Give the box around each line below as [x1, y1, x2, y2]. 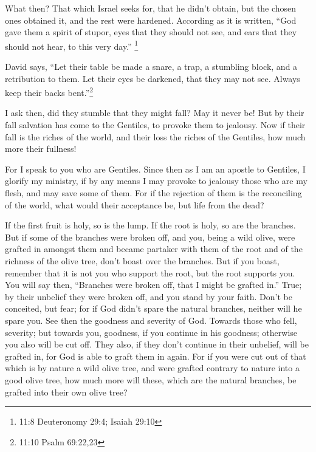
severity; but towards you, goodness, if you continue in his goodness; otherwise [5, 326, 298, 338]
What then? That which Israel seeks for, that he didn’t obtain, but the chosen [5, 2, 297, 14]
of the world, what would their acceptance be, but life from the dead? [5, 198, 264, 211]
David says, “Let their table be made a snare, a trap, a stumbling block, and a [5, 60, 298, 73]
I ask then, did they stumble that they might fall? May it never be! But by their [5, 106, 304, 119]
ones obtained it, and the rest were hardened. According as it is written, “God [5, 13, 297, 26]
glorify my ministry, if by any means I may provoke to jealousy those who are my [5, 174, 307, 187]
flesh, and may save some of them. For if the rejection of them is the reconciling [5, 187, 302, 199]
